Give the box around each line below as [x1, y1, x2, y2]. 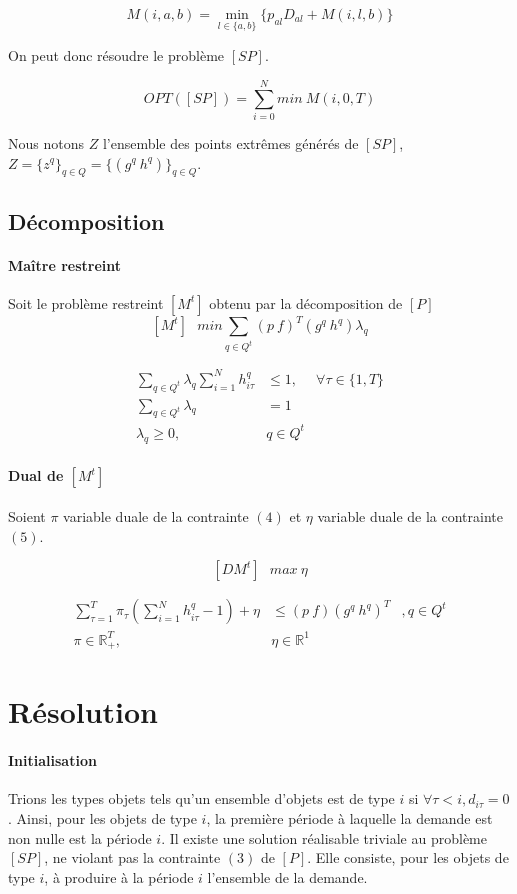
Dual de [8, 465, 64, 486]
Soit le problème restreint [8, 292, 164, 313]
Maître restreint [8, 254, 122, 275]
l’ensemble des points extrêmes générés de [102, 132, 359, 153]
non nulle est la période [8, 827, 152, 848]
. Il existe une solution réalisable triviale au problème [161, 827, 487, 848]
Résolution [8, 691, 158, 732]
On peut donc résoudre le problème [8, 45, 225, 66]
